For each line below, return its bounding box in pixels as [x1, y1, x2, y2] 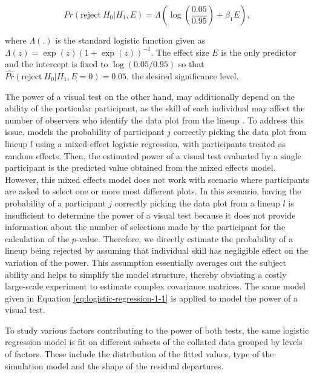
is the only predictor [221, 45, 296, 58]
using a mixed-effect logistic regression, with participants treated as [35, 137, 286, 150]
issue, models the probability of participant [5, 125, 165, 138]
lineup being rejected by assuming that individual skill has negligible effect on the [5, 244, 308, 257]
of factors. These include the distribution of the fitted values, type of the [5, 348, 274, 360]
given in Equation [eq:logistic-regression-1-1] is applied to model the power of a [5, 291, 298, 304]
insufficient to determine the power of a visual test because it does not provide [5, 208, 296, 221]
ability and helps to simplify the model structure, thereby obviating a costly [5, 268, 287, 280]
